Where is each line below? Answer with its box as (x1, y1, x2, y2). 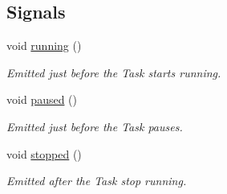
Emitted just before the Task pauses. (6, 118, 183, 134)
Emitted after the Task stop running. (6, 172, 187, 189)
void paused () (6, 91, 77, 108)
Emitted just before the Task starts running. (6, 64, 221, 80)
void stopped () (6, 145, 82, 162)
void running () (6, 37, 82, 54)
